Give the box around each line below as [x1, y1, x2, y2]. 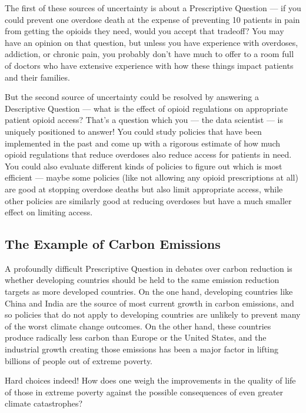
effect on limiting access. [5, 206, 93, 218]
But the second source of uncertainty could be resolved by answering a [5, 91, 259, 103]
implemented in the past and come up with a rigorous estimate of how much [5, 136, 281, 149]
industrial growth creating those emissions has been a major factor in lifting [5, 343, 279, 355]
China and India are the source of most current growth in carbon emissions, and [5, 297, 294, 309]
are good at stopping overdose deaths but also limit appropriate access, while [5, 182, 283, 195]
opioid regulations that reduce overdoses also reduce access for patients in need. [5, 148, 292, 161]
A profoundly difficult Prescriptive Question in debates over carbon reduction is [5, 262, 292, 274]
